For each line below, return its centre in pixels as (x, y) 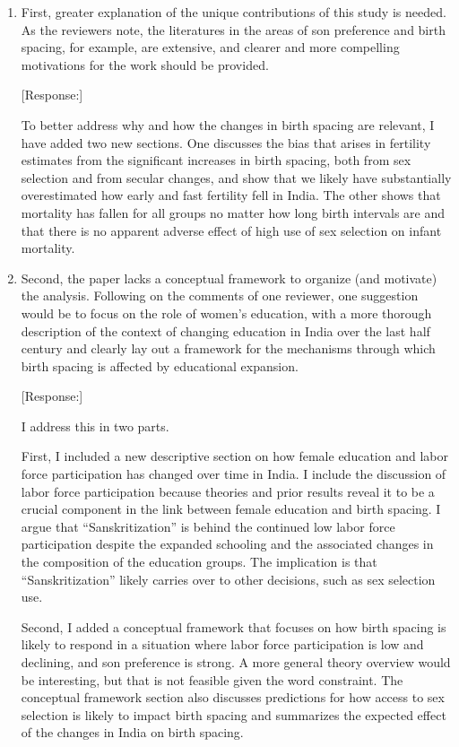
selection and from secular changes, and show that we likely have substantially (236, 177)
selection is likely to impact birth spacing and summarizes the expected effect (234, 714)
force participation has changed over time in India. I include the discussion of (234, 474)
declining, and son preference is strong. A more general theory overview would (236, 662)
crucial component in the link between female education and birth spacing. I (231, 509)
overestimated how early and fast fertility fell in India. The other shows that (231, 195)
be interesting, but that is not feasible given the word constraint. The (212, 679)
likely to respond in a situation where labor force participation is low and (222, 644)
